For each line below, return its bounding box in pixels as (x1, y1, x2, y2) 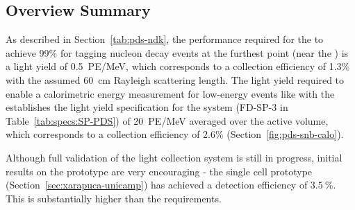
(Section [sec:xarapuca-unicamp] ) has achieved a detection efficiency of (6, 177, 308, 192)
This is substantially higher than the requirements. (6, 191, 222, 205)
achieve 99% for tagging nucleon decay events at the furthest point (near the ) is (6, 45, 349, 60)
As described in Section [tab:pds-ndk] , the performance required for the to (6, 32, 324, 46)
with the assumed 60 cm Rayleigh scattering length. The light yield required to (6, 72, 345, 87)
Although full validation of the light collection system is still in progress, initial (6, 150, 342, 164)
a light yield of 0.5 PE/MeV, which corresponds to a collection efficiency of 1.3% (6, 59, 350, 73)
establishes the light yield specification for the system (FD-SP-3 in (6, 100, 288, 114)
